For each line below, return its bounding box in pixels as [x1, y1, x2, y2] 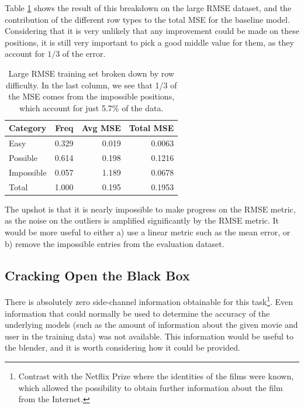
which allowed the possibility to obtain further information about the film [18, 381, 283, 393]
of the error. [62, 47, 106, 60]
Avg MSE [81, 122, 121, 134]
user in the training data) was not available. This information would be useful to [5, 330, 293, 342]
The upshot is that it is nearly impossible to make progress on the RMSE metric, [5, 203, 296, 215]
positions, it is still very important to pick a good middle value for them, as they [5, 36, 294, 48]
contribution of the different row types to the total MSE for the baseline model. [5, 13, 290, 25]
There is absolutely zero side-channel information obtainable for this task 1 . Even [5, 294, 293, 308]
